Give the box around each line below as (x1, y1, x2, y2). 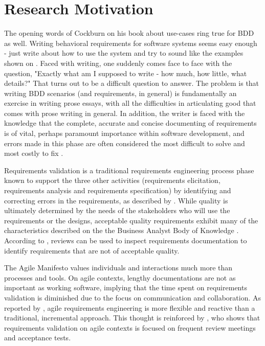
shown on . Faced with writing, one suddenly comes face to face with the (4, 57, 232, 68)
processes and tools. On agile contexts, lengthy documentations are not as (4, 272, 236, 283)
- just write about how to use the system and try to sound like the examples (4, 48, 244, 58)
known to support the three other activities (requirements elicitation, (4, 175, 220, 186)
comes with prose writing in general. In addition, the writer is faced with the (4, 107, 245, 118)
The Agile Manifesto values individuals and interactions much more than (4, 262, 233, 273)
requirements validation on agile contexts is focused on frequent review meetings (4, 322, 256, 333)
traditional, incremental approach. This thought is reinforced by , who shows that (4, 312, 260, 323)
